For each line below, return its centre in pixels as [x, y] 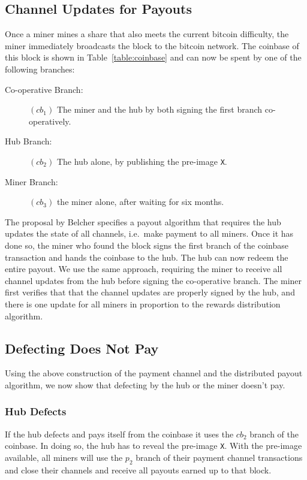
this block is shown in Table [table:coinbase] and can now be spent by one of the [153, 57]
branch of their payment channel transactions [219, 457]
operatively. [50, 121]
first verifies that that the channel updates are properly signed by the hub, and [150, 292]
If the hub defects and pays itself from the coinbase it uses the [119, 434]
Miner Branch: [31, 181]
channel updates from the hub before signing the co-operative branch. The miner [153, 280]
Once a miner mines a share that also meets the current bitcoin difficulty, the [147, 34]
